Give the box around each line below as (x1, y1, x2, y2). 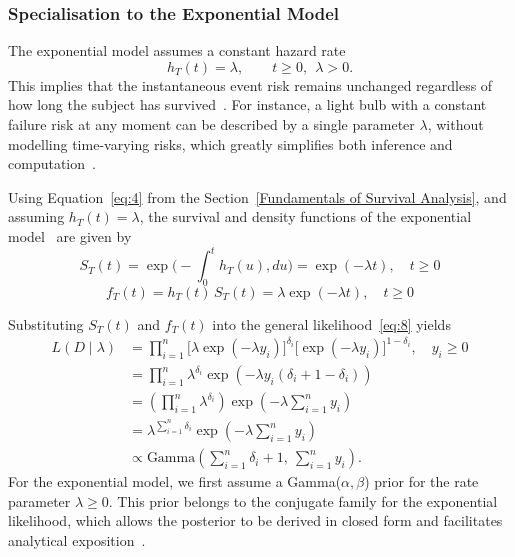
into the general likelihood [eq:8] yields (212, 313, 451, 334)
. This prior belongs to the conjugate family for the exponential (108, 490, 498, 511)
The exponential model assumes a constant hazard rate (8, 40, 346, 61)
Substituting (8, 313, 84, 334)
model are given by (8, 225, 132, 246)
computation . (8, 153, 96, 174)
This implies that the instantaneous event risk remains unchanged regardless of (8, 74, 493, 95)
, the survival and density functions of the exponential (139, 206, 472, 227)
